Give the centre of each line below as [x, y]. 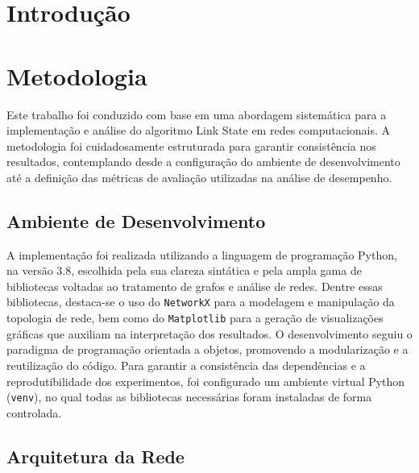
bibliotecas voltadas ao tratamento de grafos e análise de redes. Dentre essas [195, 286]
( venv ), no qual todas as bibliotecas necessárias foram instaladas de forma [189, 397]
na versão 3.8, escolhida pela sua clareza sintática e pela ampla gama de [184, 270]
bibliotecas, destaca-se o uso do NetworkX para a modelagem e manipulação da [201, 302]
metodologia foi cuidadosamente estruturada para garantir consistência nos [191, 145]
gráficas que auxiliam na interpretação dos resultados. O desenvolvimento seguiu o [209, 333]
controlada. [34, 412]
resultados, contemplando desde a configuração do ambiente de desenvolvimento [203, 162]
